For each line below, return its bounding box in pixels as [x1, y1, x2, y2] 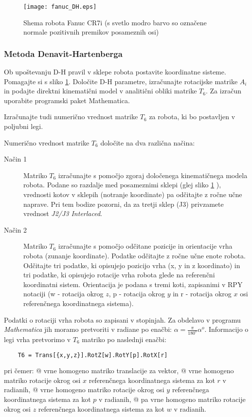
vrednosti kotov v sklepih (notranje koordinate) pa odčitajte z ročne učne [23, 189, 242, 199]
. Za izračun [205, 86, 242, 96]
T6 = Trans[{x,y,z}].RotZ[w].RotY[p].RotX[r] [18, 351, 168, 359]
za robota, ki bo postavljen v [149, 111, 235, 122]
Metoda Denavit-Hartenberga [4, 47, 123, 59]
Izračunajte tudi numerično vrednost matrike [4, 111, 138, 122]
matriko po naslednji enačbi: [82, 334, 166, 344]
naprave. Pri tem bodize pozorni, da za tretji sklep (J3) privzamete [23, 199, 224, 209]
